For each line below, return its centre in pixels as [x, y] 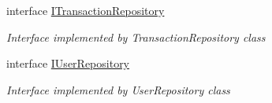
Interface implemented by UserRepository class [118, 89]
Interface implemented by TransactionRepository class [136, 37]
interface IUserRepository [68, 63]
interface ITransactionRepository [86, 10]
